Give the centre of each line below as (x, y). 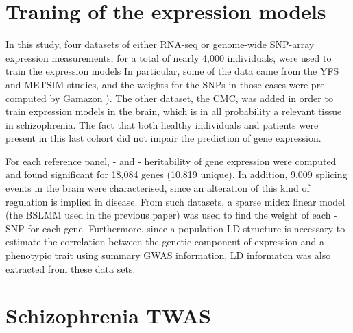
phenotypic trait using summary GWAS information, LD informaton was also (168, 255)
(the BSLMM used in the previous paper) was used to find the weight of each (168, 215)
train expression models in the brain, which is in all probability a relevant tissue (174, 111)
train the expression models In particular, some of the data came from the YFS (172, 71)
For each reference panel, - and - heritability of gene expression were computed (171, 161)
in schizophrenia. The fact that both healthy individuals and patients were (162, 124)
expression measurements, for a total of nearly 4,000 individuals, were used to (169, 57)
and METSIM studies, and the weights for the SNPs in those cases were (157, 84)
